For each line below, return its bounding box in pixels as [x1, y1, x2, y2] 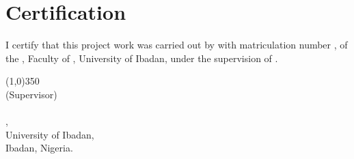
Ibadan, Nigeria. [5, 141, 73, 155]
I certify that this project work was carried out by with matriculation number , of [5, 38, 348, 52]
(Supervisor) [5, 87, 57, 101]
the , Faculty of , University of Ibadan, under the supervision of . [5, 50, 278, 65]
